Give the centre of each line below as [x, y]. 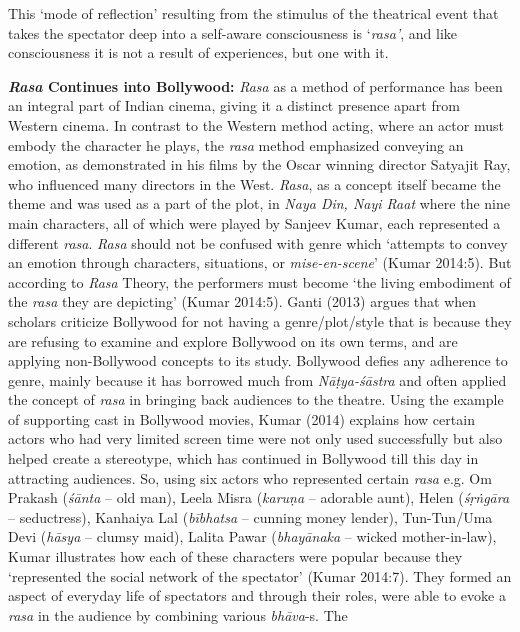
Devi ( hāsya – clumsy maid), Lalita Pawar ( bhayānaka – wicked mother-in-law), [252, 536]
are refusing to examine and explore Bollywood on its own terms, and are [233, 340]
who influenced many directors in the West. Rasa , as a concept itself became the [254, 183]
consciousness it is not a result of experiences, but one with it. [198, 52]
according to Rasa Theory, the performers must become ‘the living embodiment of [259, 281]
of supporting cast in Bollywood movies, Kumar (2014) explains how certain [241, 418]
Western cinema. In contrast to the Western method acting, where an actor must [256, 124]
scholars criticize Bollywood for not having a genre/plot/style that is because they [260, 320]
